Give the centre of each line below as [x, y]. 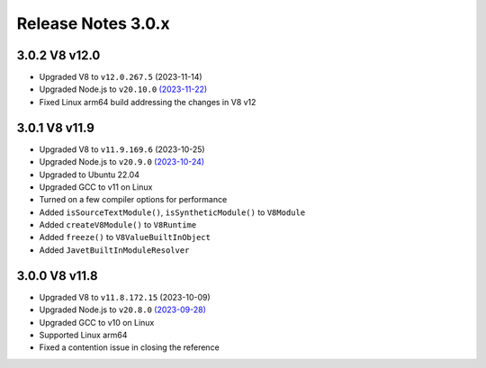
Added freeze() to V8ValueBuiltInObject [125, 238]
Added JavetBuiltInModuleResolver [114, 250]
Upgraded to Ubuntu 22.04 [89, 175]
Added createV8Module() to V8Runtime [118, 225]
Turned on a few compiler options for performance [133, 200]
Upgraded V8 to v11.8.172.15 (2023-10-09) [125, 297]
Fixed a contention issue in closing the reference [129, 347]
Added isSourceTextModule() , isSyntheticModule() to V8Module [172, 212]
